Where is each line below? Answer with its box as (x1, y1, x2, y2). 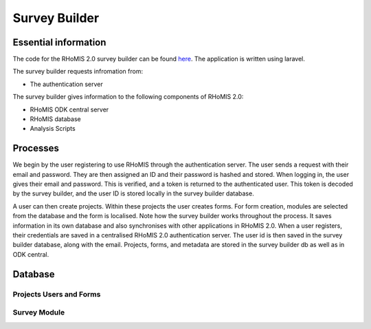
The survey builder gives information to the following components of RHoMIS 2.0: (12, 93, 244, 101)
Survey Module (12, 308, 65, 317)
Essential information (12, 36, 106, 48)
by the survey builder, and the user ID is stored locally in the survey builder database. (12, 189, 254, 198)
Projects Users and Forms (12, 289, 101, 299)
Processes (12, 142, 60, 154)
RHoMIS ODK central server (30, 105, 109, 114)
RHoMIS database (30, 115, 82, 123)
